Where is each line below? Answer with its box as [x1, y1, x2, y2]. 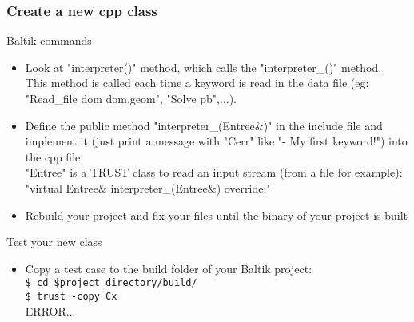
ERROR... [25, 302, 76, 319]
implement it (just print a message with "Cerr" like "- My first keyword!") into [25, 133, 408, 149]
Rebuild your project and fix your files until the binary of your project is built [25, 206, 408, 223]
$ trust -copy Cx [25, 291, 117, 302]
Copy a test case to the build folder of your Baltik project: [25, 260, 312, 276]
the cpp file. [25, 148, 84, 165]
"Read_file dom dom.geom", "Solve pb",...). [25, 90, 237, 106]
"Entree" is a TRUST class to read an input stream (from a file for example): [25, 164, 403, 181]
